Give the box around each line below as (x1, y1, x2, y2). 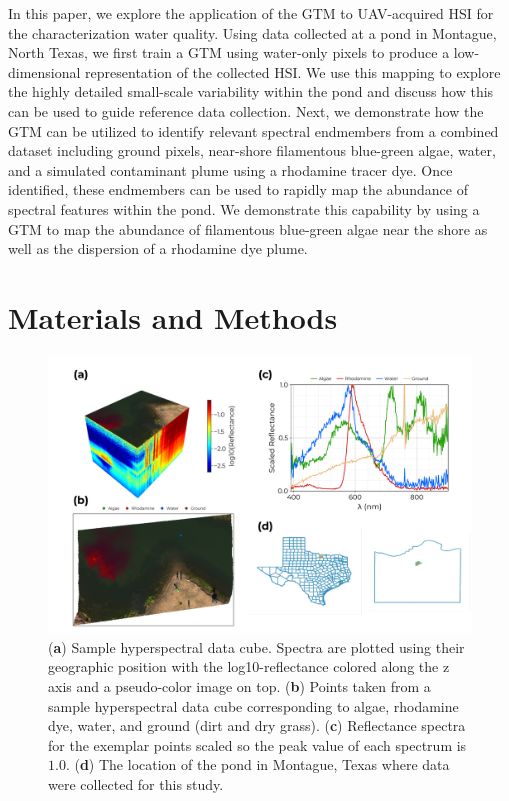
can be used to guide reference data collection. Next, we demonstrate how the (8, 100, 484, 121)
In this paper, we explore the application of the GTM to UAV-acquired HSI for (8, 3, 494, 23)
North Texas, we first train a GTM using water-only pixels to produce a (8, 42, 450, 63)
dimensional (8, 61, 81, 82)
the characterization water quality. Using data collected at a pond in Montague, (8, 22, 497, 43)
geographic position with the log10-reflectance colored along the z (48, 656, 450, 677)
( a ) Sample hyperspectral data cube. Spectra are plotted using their (48, 636, 465, 657)
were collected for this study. (48, 774, 224, 795)
